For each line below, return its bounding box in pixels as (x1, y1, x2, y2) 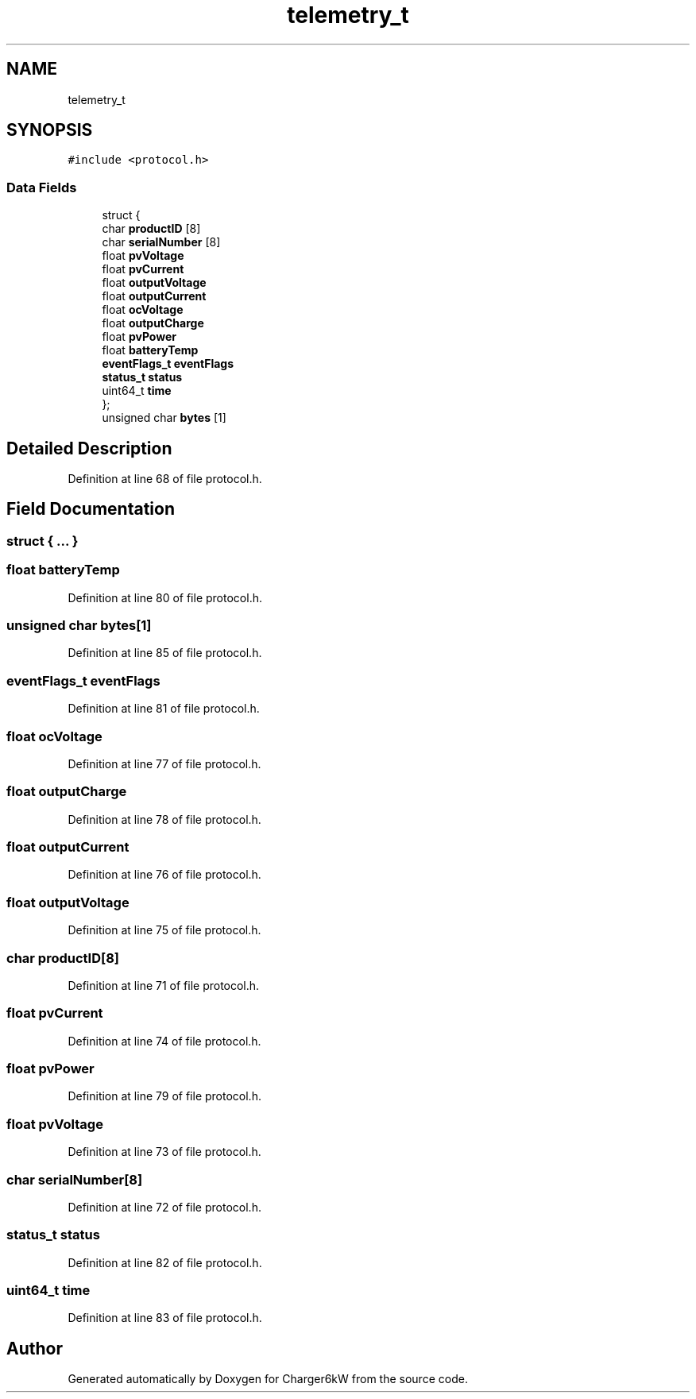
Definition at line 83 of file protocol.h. (68, 1311, 262, 1325)
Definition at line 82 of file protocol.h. (68, 1255, 262, 1270)
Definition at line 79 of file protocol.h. (68, 1089, 261, 1103)
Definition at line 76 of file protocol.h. (68, 868, 261, 882)
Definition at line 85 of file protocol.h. (68, 646, 262, 660)
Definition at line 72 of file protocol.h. (68, 1200, 261, 1214)
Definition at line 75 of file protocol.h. (68, 923, 261, 937)
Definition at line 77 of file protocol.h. (68, 756, 261, 771)
